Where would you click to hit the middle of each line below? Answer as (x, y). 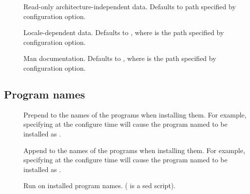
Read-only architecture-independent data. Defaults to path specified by (130, 6)
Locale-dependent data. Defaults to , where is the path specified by (124, 32)
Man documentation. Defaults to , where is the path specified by (120, 58)
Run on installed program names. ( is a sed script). (100, 185)
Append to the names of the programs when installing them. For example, (134, 150)
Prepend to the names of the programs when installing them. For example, (135, 114)
